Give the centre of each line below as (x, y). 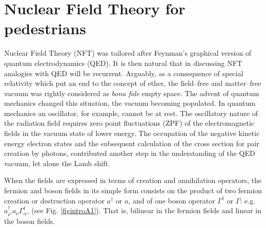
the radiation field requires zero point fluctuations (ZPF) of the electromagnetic (129, 123)
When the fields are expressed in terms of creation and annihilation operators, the (133, 180)
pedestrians (45, 28)
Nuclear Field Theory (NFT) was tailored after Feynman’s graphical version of (128, 53)
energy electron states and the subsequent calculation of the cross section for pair (132, 143)
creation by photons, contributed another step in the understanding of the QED (130, 153)
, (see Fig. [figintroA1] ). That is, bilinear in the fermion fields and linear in (144, 210)
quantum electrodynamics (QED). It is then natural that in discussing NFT (123, 63)
